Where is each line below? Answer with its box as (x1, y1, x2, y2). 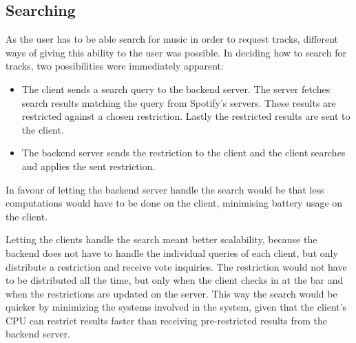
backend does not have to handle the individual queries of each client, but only (6, 245, 338, 260)
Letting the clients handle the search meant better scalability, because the (6, 232, 317, 247)
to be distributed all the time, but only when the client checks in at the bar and (6, 273, 344, 287)
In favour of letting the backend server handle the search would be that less (6, 182, 324, 196)
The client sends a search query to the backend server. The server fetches (21, 81, 331, 96)
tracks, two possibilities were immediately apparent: (6, 59, 224, 73)
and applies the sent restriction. (21, 158, 156, 173)
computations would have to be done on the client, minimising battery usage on (6, 196, 343, 210)
